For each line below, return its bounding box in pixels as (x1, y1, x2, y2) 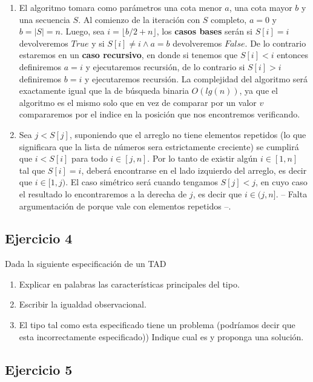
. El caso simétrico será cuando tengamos (65, 176, 218, 188)
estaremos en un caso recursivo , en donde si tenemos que (19, 48, 238, 61)
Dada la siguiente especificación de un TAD (5, 257, 166, 270)
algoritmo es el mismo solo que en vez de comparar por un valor (19, 96, 257, 108)
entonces (277, 48, 308, 61)
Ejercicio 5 (5, 360, 73, 378)
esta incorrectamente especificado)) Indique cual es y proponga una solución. (19, 330, 304, 343)
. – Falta (275, 187, 308, 200)
